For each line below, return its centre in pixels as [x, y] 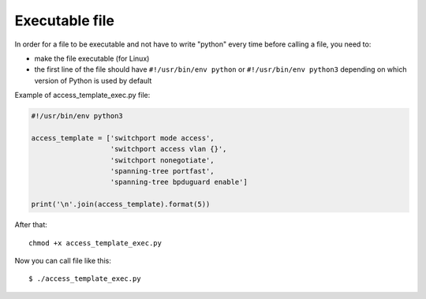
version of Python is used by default [93, 80]
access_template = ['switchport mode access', [123, 138]
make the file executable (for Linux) [92, 58]
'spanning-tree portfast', [162, 171]
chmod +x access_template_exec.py [95, 243]
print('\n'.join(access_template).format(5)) [121, 204]
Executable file [64, 21]
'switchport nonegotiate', [162, 160]
